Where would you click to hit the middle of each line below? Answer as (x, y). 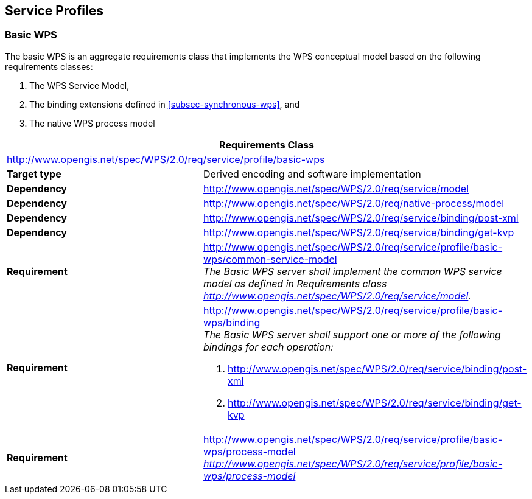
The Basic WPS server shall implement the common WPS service (353, 271)
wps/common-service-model (270, 259)
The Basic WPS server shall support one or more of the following (352, 334)
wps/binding (232, 322)
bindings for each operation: (268, 347)
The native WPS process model (92, 123)
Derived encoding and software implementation (312, 174)
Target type (34, 174)
